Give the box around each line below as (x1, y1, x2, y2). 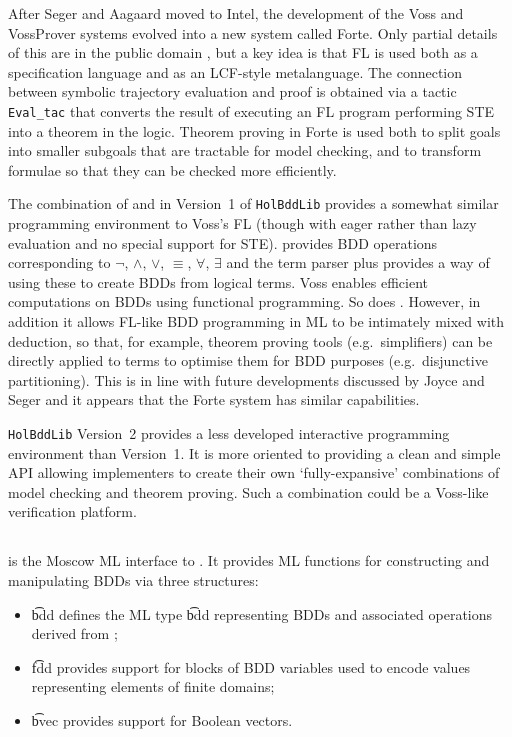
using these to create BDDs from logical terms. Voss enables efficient (8, 271, 428, 292)
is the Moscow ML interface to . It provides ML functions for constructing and (8, 550, 490, 571)
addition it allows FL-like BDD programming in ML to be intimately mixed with (8, 311, 505, 332)
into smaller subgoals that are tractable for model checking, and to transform (8, 140, 482, 161)
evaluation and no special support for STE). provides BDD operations (8, 232, 438, 253)
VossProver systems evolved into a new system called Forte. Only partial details (8, 22, 498, 43)
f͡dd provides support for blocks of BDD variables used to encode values (31, 656, 471, 677)
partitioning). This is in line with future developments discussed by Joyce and (8, 369, 485, 390)
